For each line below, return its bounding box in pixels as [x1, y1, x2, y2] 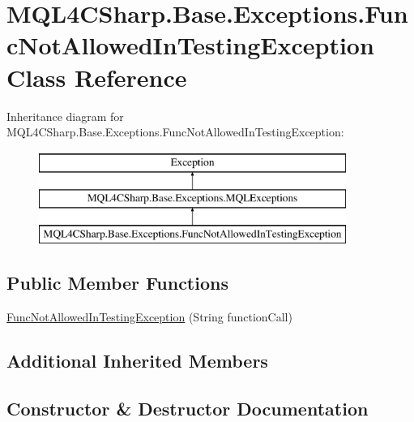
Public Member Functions [6, 270, 228, 295]
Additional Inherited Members [6, 347, 268, 372]
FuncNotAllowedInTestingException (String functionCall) [6, 308, 292, 325]
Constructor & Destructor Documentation [6, 395, 369, 420]
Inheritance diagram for [6, 107, 124, 124]
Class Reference [6, 60, 187, 93]
